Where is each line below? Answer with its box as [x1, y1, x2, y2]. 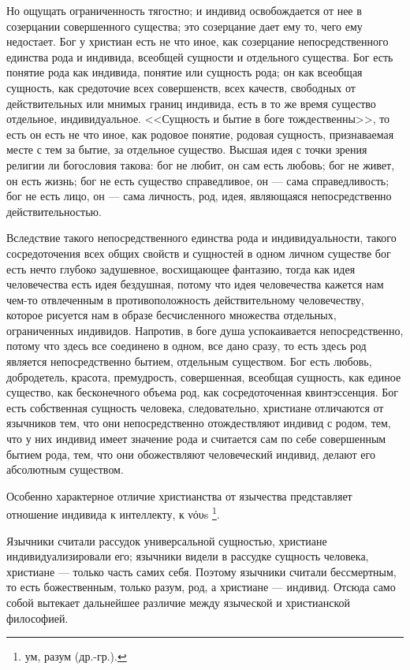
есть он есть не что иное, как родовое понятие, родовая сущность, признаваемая [6, 125, 394, 142]
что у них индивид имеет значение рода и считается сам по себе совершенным [6, 430, 386, 447]
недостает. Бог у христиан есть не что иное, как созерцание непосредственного [6, 33, 389, 50]
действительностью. [6, 203, 102, 219]
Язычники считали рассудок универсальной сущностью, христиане [6, 532, 327, 549]
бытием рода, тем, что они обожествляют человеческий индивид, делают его [6, 445, 375, 462]
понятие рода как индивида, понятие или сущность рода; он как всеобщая [6, 64, 363, 80]
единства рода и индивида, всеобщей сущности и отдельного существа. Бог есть [6, 48, 393, 65]
